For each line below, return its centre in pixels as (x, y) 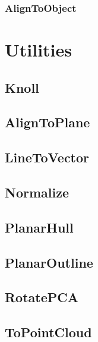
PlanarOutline (49, 262)
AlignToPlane (48, 122)
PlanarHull (39, 227)
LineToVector (47, 157)
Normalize (37, 192)
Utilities (39, 50)
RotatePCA (42, 297)
